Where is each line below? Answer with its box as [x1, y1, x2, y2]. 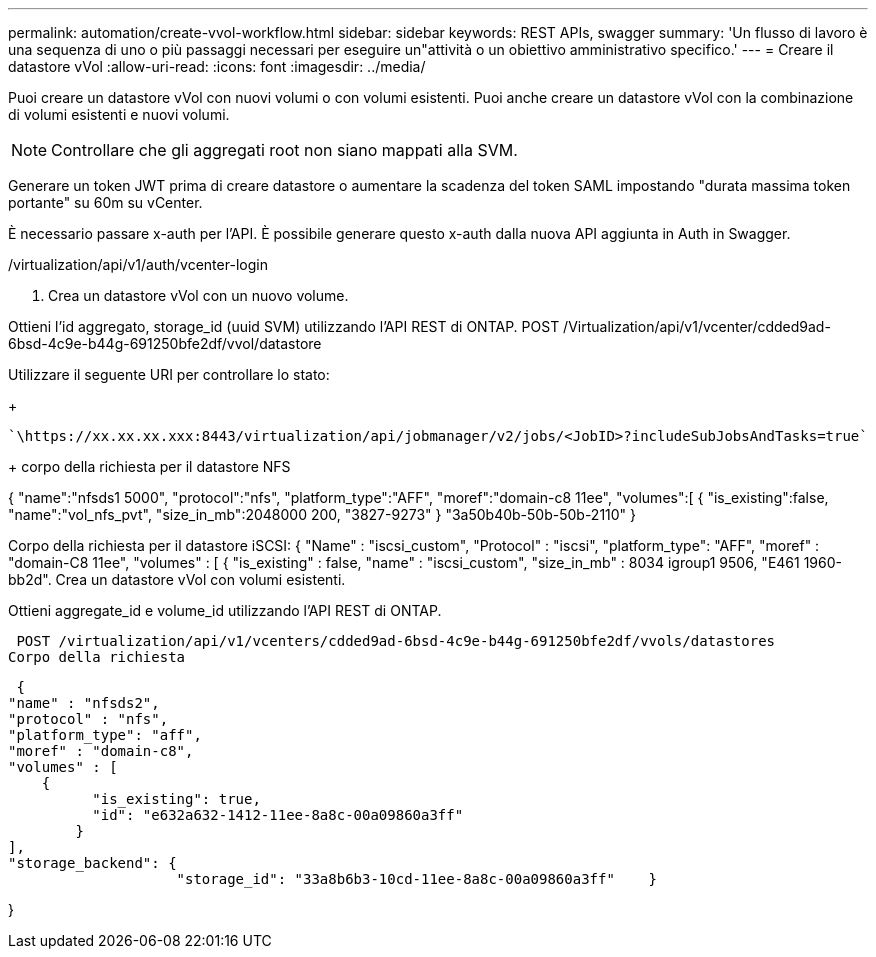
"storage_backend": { [8, 855, 177, 871]
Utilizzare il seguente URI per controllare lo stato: [8, 366, 330, 383]
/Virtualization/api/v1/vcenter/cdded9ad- [563, 318, 831, 335]
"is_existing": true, [92, 791, 261, 807]
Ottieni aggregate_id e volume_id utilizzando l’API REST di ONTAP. [8, 602, 442, 619]
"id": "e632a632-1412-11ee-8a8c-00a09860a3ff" [92, 807, 464, 823]
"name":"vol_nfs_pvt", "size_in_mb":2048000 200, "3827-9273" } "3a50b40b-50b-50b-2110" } [8, 506, 637, 523]
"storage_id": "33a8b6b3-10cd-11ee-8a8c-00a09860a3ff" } [176, 871, 658, 887]
